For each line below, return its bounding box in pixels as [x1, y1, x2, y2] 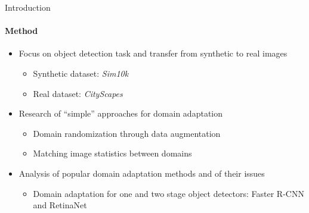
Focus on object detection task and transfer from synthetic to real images [18, 47, 288, 59]
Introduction [5, 1, 51, 13]
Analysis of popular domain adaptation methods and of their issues [18, 167, 265, 179]
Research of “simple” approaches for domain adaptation [18, 107, 223, 120]
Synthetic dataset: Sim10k [33, 67, 129, 79]
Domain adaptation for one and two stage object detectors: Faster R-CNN [33, 187, 304, 199]
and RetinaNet [33, 199, 87, 211]
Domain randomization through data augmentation [33, 127, 221, 139]
